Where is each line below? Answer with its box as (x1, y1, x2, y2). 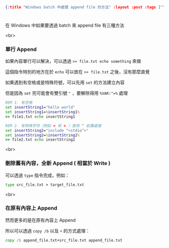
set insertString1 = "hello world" (5, 105, 75, 110)
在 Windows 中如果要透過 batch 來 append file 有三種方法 (5, 23, 125, 29)
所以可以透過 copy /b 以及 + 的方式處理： (5, 227, 91, 233)
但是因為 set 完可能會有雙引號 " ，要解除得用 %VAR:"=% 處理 (5, 90, 128, 96)
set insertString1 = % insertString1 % (5, 109, 80, 115)
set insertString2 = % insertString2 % (5, 133, 80, 138)
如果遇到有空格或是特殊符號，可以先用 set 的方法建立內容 (5, 79, 125, 85)
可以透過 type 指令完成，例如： (5, 172, 70, 178)
